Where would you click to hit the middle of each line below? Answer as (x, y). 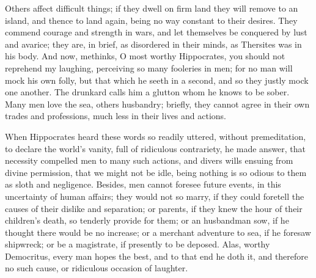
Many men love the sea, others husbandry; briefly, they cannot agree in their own (157, 104)
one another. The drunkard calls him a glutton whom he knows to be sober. (147, 92)
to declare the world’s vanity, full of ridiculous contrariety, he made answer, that (156, 148)
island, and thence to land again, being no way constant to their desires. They (151, 20)
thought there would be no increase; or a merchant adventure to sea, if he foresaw (158, 232)
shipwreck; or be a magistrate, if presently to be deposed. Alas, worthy (138, 244)
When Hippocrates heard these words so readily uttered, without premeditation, (156, 136)
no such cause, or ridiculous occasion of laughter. (97, 268)
